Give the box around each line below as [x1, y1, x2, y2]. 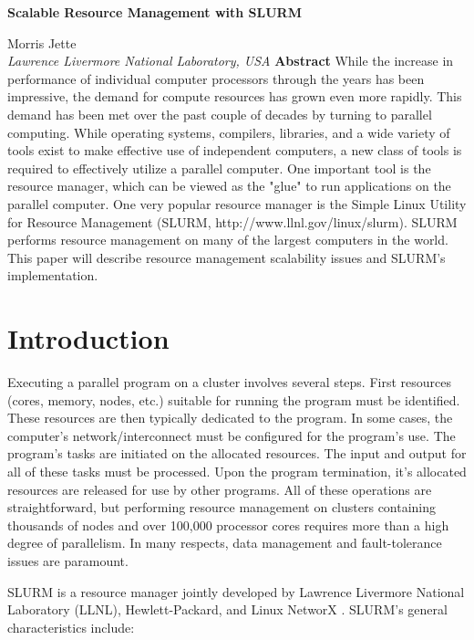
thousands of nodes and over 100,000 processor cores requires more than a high [7, 515, 449, 534]
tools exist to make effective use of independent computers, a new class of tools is [7, 141, 462, 160]
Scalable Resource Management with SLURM [7, 3, 302, 21]
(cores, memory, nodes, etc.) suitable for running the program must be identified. [7, 390, 460, 409]
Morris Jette [7, 33, 77, 52]
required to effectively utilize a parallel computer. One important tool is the [7, 158, 431, 177]
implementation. [7, 266, 98, 285]
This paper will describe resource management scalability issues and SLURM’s [7, 247, 446, 267]
